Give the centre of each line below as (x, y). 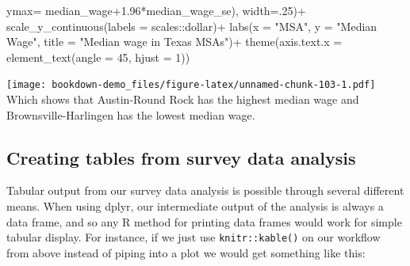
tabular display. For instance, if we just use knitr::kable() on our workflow (194, 237)
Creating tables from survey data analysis (181, 157)
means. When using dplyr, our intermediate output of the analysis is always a (195, 206)
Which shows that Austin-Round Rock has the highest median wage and (183, 99)
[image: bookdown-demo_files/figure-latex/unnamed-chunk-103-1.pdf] (191, 85)
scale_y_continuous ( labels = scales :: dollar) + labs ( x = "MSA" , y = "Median (192, 26)
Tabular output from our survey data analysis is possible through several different (205, 190)
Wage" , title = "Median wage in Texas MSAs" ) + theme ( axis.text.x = (174, 42)
